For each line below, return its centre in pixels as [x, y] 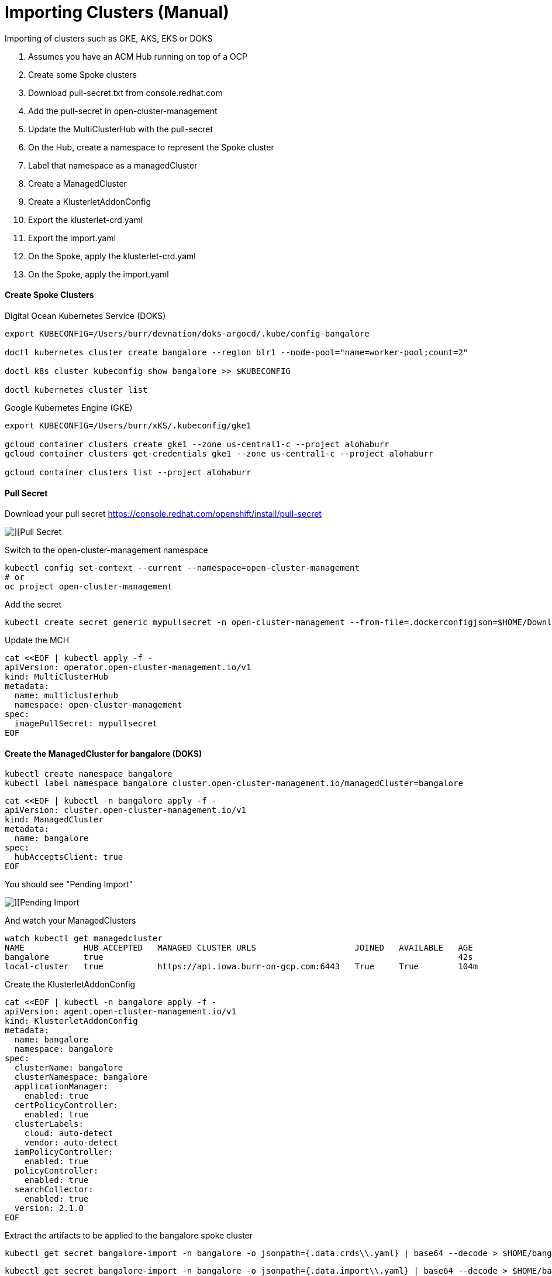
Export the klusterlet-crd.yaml [86, 219]
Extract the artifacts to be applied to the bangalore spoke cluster [129, 1236]
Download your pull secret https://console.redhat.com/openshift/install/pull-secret [163, 514]
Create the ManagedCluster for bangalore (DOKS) [103, 753]
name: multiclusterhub [66, 696]
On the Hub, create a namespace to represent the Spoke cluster [151, 147]
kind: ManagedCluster [54, 820]
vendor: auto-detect [71, 1143]
